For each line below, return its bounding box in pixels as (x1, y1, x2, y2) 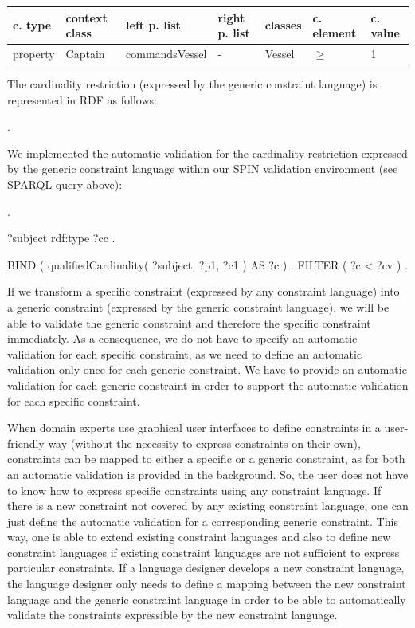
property (13, 45, 55, 61)
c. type (13, 17, 52, 33)
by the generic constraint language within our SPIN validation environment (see (7, 160, 398, 177)
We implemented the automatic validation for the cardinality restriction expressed (7, 144, 408, 161)
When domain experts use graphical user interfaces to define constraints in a (7, 419, 381, 436)
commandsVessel (126, 45, 207, 61)
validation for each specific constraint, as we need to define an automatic (7, 345, 362, 362)
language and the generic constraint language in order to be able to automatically (7, 591, 406, 607)
